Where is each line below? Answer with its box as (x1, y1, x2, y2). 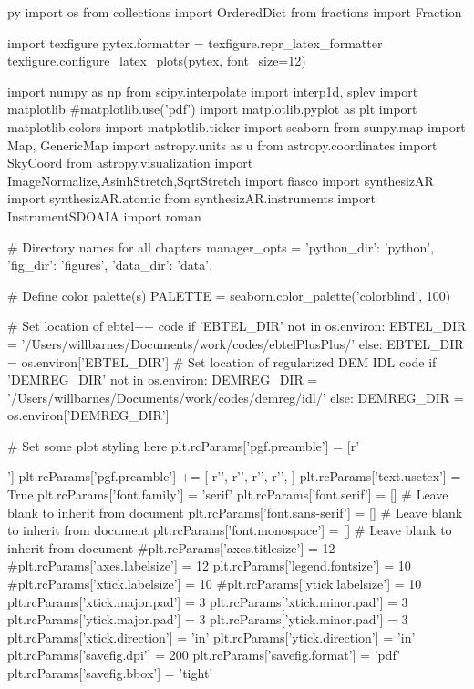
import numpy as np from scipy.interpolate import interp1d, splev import (7, 81, 418, 100)
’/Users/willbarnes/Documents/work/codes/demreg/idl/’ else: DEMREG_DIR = (7, 387, 464, 406)
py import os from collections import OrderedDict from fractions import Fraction (7, 3, 462, 21)
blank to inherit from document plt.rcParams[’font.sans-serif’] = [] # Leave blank (7, 502, 463, 521)
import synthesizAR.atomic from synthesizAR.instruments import (7, 189, 376, 208)
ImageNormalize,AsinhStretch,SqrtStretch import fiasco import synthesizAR (7, 170, 434, 190)
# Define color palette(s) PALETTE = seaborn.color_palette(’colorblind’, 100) (7, 285, 451, 304)
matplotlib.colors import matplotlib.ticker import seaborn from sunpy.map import (7, 117, 466, 136)
